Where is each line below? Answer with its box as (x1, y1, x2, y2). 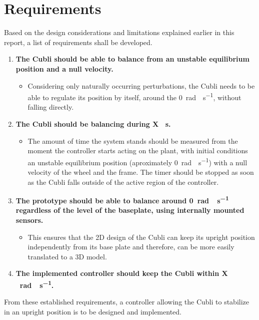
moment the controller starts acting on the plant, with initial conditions (27, 145, 248, 156)
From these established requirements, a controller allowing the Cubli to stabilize (4, 296, 249, 307)
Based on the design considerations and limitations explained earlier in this (4, 27, 234, 38)
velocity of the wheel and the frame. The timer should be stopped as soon (27, 166, 254, 177)
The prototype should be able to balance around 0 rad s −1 (15, 194, 229, 205)
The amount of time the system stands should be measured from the (27, 135, 238, 146)
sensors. (15, 215, 43, 225)
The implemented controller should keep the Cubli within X (15, 268, 228, 278)
